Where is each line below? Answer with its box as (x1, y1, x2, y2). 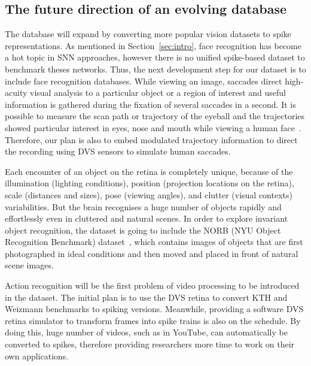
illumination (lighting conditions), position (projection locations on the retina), (5, 177, 294, 189)
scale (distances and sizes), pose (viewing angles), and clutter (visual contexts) (5, 188, 292, 201)
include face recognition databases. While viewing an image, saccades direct (5, 74, 282, 87)
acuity (5, 86, 28, 99)
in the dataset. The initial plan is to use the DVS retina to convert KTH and (5, 291, 288, 303)
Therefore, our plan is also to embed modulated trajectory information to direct (5, 133, 298, 146)
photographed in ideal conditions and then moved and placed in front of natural (5, 247, 298, 259)
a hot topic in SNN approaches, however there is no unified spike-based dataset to (5, 51, 305, 63)
